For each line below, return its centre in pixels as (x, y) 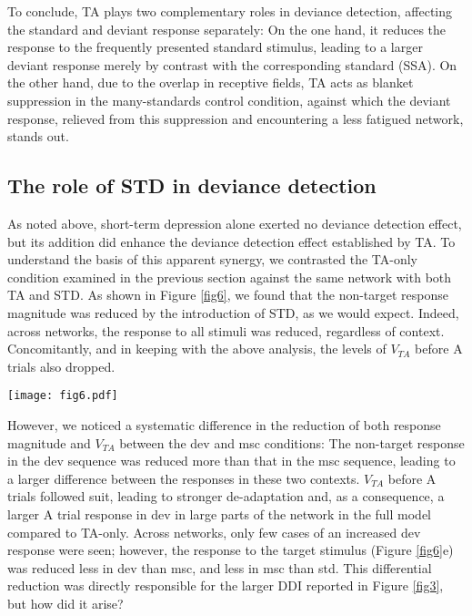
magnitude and (49, 442)
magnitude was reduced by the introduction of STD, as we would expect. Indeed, (233, 312)
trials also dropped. (61, 366)
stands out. (38, 136)
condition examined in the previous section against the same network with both (230, 277)
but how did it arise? (65, 603)
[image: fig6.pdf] (63, 396)
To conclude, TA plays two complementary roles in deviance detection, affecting (230, 11)
